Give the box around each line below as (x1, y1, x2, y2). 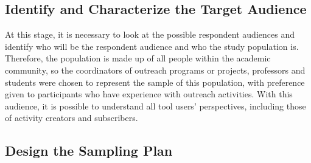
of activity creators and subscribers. (5, 111, 138, 124)
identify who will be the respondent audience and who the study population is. (5, 40, 299, 52)
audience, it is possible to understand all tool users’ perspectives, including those (5, 99, 306, 112)
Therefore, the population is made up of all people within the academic (5, 52, 271, 64)
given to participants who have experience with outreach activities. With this (5, 88, 293, 100)
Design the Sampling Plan (5, 141, 173, 160)
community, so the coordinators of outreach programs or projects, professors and (5, 63, 306, 76)
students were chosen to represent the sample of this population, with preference (5, 75, 305, 88)
